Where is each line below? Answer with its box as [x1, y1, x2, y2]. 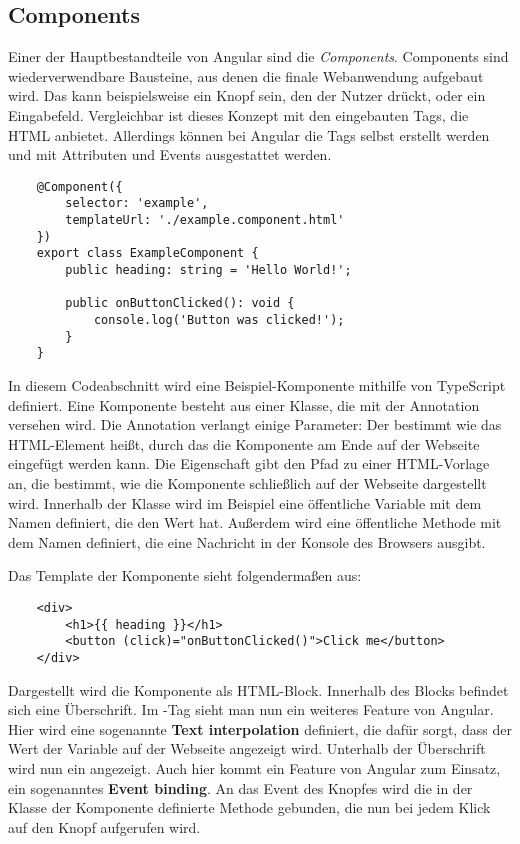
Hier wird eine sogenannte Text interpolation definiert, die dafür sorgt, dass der [8, 718, 512, 739]
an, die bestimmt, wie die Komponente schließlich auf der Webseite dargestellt [8, 472, 487, 493]
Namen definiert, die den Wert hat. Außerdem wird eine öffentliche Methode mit [8, 512, 502, 533]
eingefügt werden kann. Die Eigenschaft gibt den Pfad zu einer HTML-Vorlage [8, 453, 490, 474]
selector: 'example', [65, 196, 209, 211]
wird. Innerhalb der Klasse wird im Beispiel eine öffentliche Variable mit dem [8, 492, 482, 513]
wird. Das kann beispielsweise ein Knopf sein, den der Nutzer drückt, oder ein [8, 85, 486, 106]
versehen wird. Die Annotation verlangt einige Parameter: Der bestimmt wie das [8, 414, 502, 435]
